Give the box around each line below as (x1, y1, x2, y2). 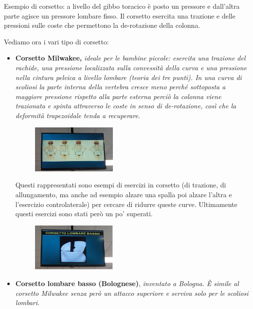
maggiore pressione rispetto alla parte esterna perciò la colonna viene (15, 91, 221, 101)
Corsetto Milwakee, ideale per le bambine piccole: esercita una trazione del (15, 53, 246, 63)
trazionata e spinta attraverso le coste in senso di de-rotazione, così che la (15, 101, 236, 111)
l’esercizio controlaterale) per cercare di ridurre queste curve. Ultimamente (15, 199, 237, 209)
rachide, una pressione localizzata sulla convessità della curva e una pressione (15, 62, 247, 72)
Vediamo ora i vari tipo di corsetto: (4, 36, 109, 46)
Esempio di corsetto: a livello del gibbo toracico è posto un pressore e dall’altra (4, 1, 240, 11)
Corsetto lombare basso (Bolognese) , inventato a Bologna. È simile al (15, 278, 239, 288)
